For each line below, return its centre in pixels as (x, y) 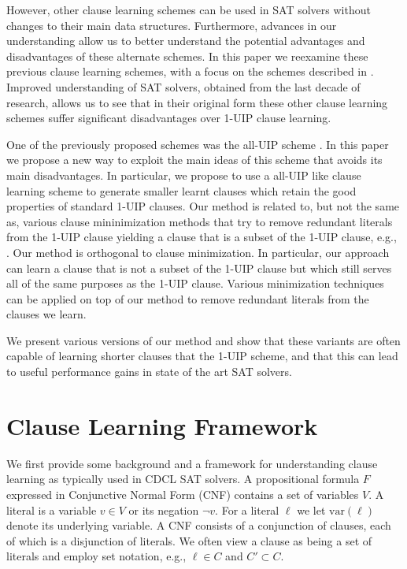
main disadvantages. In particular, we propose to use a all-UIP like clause (184, 175)
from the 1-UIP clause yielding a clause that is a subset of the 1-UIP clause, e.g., (202, 237)
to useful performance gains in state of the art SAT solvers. (149, 372)
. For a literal (247, 509)
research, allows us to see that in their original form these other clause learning (197, 102)
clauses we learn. (46, 314)
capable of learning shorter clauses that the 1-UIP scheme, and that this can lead (202, 356)
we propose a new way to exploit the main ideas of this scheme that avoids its (194, 160)
